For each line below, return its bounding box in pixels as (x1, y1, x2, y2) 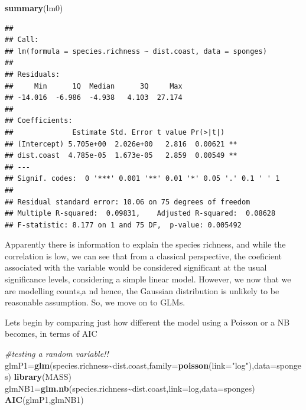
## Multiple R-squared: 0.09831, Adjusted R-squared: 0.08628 (5, 209, 276, 218)
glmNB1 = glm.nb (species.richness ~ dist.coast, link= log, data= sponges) (5, 382, 255, 394)
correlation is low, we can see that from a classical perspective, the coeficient (5, 249, 282, 262)
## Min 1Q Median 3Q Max (5, 82, 183, 90)
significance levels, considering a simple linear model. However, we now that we (5, 273, 291, 285)
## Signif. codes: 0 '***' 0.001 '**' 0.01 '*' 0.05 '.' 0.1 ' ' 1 (5, 174, 280, 183)
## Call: (5, 35, 39, 44)
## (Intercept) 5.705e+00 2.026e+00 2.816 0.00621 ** (5, 139, 237, 148)
